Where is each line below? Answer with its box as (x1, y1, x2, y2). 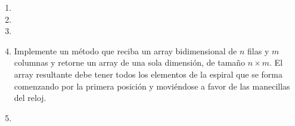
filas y (247, 44, 269, 57)
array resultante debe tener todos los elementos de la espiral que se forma (14, 67, 282, 80)
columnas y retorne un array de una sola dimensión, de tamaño (14, 56, 246, 69)
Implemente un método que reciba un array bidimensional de (14, 44, 237, 57)
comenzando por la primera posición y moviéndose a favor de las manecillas (14, 79, 290, 92)
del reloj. (14, 91, 46, 104)
